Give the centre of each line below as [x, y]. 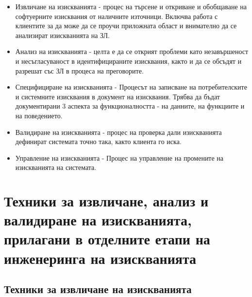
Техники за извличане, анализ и [106, 201]
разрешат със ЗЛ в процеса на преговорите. [79, 70]
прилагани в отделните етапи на [107, 239]
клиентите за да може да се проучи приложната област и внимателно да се [126, 26]
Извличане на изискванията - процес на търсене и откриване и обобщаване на [131, 6]
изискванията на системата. [56, 167]
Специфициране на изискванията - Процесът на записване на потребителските [131, 87]
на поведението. [39, 115]
